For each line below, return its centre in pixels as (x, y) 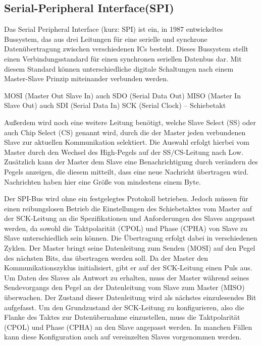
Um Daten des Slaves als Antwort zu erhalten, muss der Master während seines (127, 277)
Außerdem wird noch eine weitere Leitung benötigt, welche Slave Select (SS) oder (130, 122)
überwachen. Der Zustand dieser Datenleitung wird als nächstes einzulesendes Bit (130, 297)
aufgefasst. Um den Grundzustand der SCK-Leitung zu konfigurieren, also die (124, 307)
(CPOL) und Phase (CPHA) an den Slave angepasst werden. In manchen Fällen (128, 327)
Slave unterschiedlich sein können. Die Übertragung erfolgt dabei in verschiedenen (131, 238)
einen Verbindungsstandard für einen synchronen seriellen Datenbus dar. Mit (123, 58)
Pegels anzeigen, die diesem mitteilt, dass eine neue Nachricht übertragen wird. (126, 171)
